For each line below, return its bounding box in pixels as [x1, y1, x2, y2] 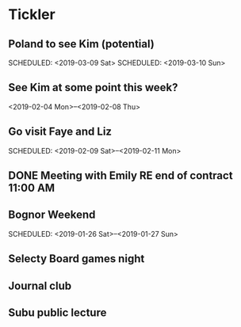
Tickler [8, 6, 55, 24]
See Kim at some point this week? [8, 81, 178, 94]
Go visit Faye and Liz [8, 125, 113, 139]
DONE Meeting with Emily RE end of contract [8, 169, 233, 183]
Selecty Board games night [8, 252, 145, 266]
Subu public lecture [8, 306, 107, 319]
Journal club [8, 279, 72, 292]
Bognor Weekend [8, 208, 96, 222]
